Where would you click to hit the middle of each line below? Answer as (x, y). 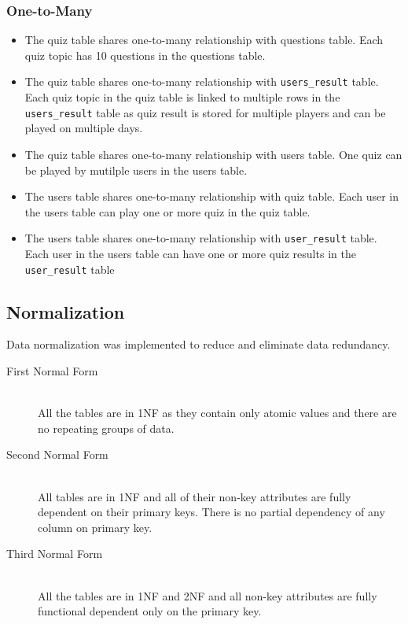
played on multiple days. (84, 128)
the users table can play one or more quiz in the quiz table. (167, 211)
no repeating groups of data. (106, 428)
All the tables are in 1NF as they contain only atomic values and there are (217, 413)
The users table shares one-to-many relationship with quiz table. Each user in (212, 196)
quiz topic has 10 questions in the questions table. (145, 55)
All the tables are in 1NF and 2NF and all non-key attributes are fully (208, 595)
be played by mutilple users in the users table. (136, 170)
